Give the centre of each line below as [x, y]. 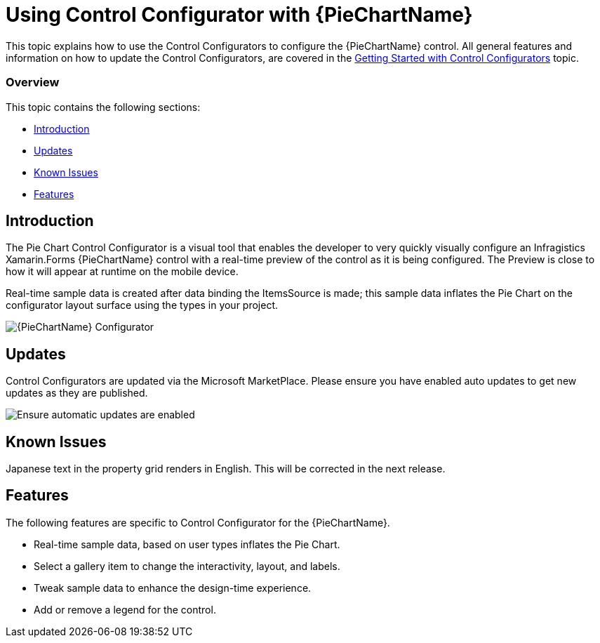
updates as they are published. [77, 393]
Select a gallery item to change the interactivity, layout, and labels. [187, 566]
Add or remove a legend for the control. [125, 609]
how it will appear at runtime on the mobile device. [122, 272]
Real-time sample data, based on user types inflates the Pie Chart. [187, 544]
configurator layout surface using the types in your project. [142, 305]
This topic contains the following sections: [103, 107]
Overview [33, 82]
